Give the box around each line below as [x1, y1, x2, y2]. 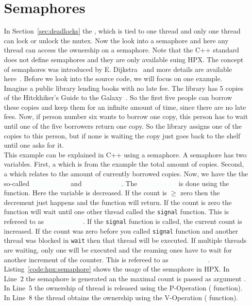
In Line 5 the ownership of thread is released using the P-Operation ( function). [4, 283, 243, 293]
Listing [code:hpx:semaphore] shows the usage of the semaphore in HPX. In [4, 264, 230, 274]
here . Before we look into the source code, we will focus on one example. [4, 73, 222, 84]
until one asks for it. [4, 140, 64, 150]
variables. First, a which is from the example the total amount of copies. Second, [4, 159, 244, 169]
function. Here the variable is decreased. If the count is [4, 187, 167, 198]
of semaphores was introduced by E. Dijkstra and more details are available [4, 64, 232, 74]
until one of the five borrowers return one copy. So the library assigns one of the [4, 121, 242, 131]
